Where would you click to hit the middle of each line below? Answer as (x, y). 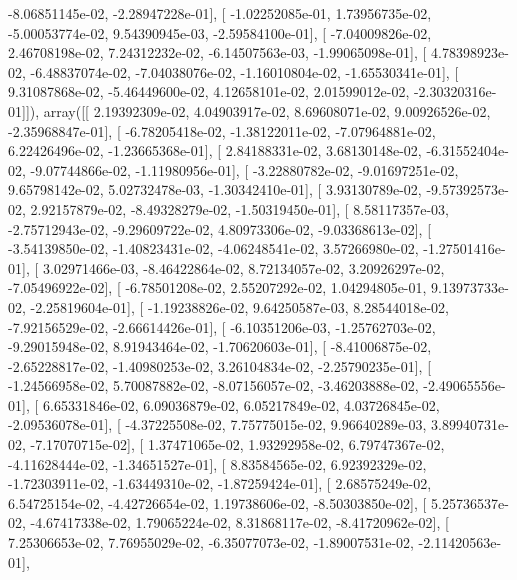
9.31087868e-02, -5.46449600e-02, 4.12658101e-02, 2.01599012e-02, (209, 91)
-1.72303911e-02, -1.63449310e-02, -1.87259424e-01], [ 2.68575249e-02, (220, 483)
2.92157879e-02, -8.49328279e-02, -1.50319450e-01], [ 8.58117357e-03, (239, 208)
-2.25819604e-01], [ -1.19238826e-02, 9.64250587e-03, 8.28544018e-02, (239, 306)
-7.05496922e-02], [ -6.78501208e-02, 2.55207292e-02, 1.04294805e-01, (217, 287)
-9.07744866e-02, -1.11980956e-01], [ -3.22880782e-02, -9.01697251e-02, (244, 169)
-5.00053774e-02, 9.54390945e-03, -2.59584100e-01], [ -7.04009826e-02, (220, 32)
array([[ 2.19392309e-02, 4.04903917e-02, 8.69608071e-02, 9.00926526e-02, (267, 110)
